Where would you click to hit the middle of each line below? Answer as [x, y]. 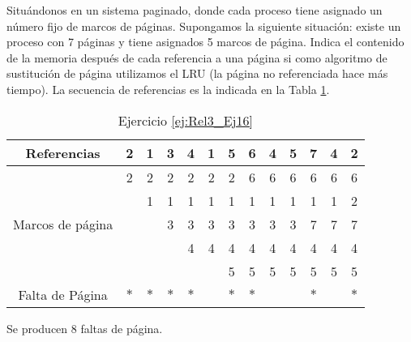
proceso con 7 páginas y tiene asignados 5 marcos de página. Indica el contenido [205, 42]
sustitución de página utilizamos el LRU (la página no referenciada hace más [197, 73]
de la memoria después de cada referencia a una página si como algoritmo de [197, 57]
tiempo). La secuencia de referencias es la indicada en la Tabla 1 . [168, 89]
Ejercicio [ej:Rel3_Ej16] [185, 120]
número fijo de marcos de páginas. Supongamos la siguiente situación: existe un [204, 26]
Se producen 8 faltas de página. [85, 328]
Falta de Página [63, 294]
